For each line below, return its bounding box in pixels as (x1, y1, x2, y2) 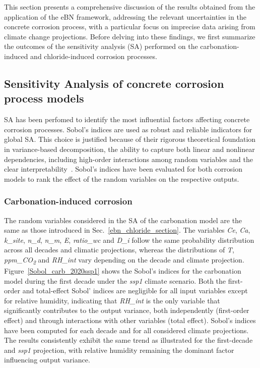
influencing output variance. (4, 354, 90, 365)
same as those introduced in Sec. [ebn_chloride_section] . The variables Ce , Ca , (4, 225, 250, 235)
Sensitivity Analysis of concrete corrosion (4, 75, 224, 91)
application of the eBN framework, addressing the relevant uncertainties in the (4, 11, 246, 22)
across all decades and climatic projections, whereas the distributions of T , (4, 244, 234, 255)
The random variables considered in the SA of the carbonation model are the (4, 215, 242, 225)
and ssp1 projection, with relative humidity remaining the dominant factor (4, 344, 234, 355)
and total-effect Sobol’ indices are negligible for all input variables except (22, 285, 248, 296)
